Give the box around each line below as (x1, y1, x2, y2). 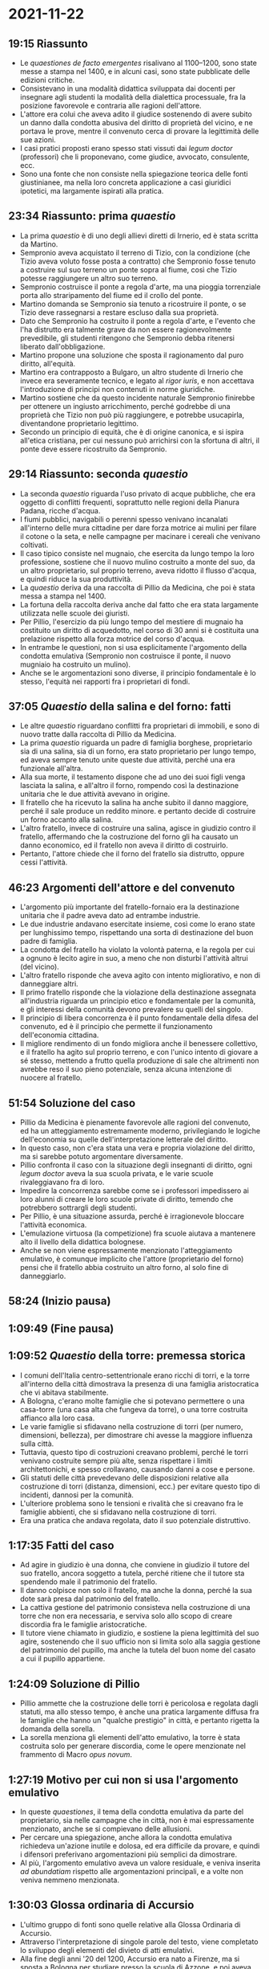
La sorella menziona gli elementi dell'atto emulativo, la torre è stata (19, 1733, 240, 1742)
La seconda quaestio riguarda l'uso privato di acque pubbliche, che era (19, 488, 256, 498)
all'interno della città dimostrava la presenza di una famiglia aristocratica (19, 1379, 259, 1388)
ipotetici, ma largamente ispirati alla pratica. (19, 186, 164, 195)
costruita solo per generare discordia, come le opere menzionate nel (19, 1741, 247, 1751)
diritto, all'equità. (19, 358, 76, 368)
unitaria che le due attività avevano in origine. (19, 789, 171, 799)
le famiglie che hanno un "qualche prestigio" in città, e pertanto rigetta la (19, 1716, 260, 1726)
